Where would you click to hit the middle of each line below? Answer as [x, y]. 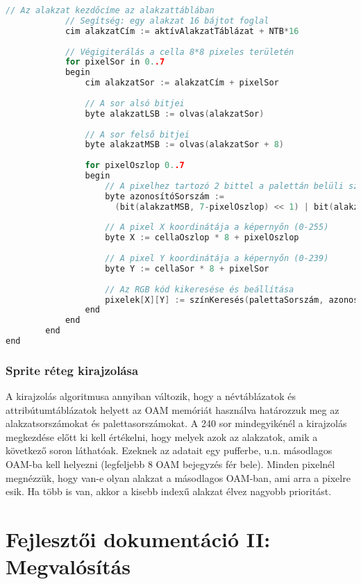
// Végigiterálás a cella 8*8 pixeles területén [179, 52]
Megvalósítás [68, 566]
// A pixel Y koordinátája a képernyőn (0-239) [217, 258]
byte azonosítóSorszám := [165, 196]
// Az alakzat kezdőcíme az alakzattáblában [110, 10]
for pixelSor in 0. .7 [115, 62]
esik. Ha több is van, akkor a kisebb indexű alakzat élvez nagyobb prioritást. [169, 491]
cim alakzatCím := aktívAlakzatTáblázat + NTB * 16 [182, 31]
